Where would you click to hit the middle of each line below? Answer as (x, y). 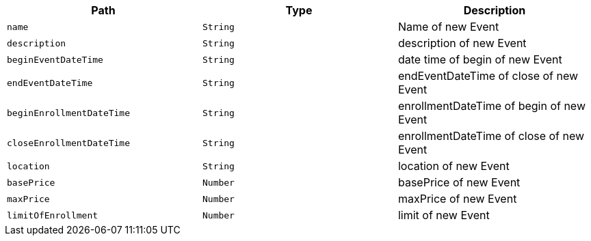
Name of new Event (448, 27)
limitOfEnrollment (53, 215)
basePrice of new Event (459, 182)
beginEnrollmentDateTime (69, 113)
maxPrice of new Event (457, 199)
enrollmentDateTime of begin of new (491, 106)
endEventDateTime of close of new (488, 76)
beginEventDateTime (55, 59)
